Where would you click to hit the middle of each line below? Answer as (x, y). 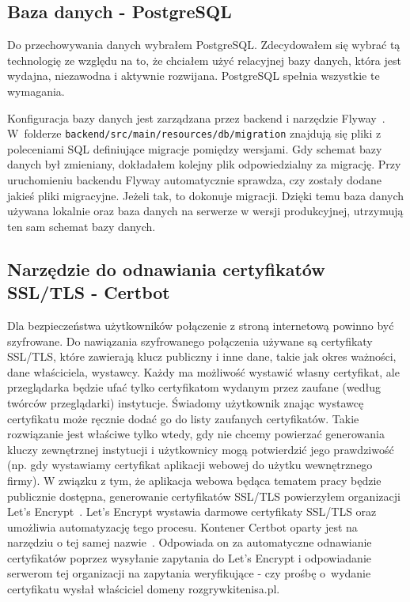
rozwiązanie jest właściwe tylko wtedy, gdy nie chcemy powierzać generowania (196, 434)
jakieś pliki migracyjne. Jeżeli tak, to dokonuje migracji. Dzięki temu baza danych (206, 195)
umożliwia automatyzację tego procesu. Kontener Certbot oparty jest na (182, 526)
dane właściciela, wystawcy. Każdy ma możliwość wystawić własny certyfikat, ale (203, 371)
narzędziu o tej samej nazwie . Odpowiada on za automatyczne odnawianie (190, 542)
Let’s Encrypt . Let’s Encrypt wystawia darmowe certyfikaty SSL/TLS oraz (192, 511)
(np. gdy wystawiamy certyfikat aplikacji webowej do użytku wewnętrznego (190, 465)
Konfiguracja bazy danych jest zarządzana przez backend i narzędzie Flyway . (196, 117)
